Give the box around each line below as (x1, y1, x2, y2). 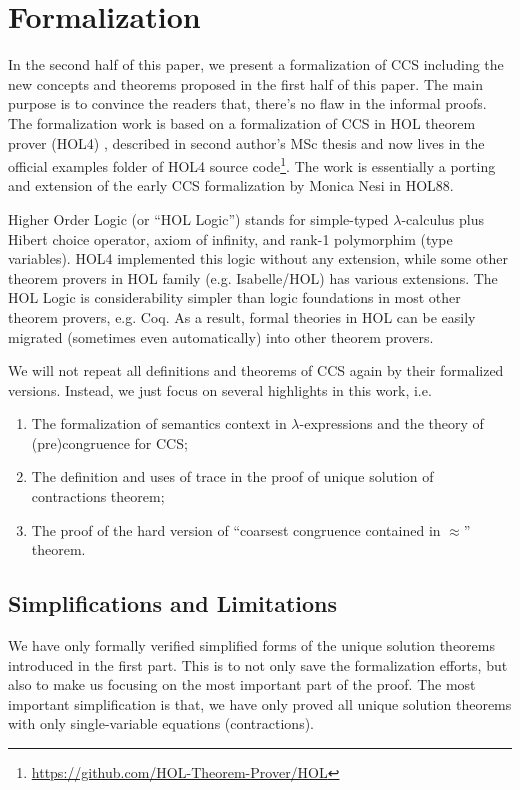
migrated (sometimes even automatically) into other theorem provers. (8, 326, 434, 347)
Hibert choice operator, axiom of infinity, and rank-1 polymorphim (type (8, 228, 453, 249)
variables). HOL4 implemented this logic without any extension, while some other (8, 248, 508, 269)
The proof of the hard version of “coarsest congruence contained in (31, 519, 441, 540)
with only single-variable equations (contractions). (8, 713, 314, 734)
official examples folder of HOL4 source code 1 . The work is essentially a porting (8, 153, 496, 176)
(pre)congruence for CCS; (31, 432, 188, 453)
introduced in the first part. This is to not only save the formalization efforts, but (8, 654, 508, 675)
